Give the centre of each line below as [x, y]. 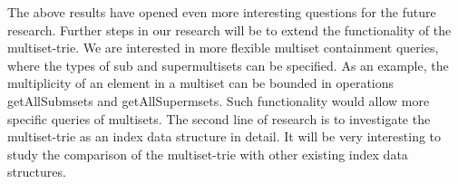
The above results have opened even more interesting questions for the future [222, 12]
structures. [37, 172]
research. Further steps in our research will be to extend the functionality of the [229, 29]
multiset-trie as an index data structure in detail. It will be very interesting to [224, 136]
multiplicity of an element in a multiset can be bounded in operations [201, 83]
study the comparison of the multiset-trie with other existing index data [208, 154]
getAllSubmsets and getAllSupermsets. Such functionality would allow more [219, 100]
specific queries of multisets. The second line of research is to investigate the [219, 118]
